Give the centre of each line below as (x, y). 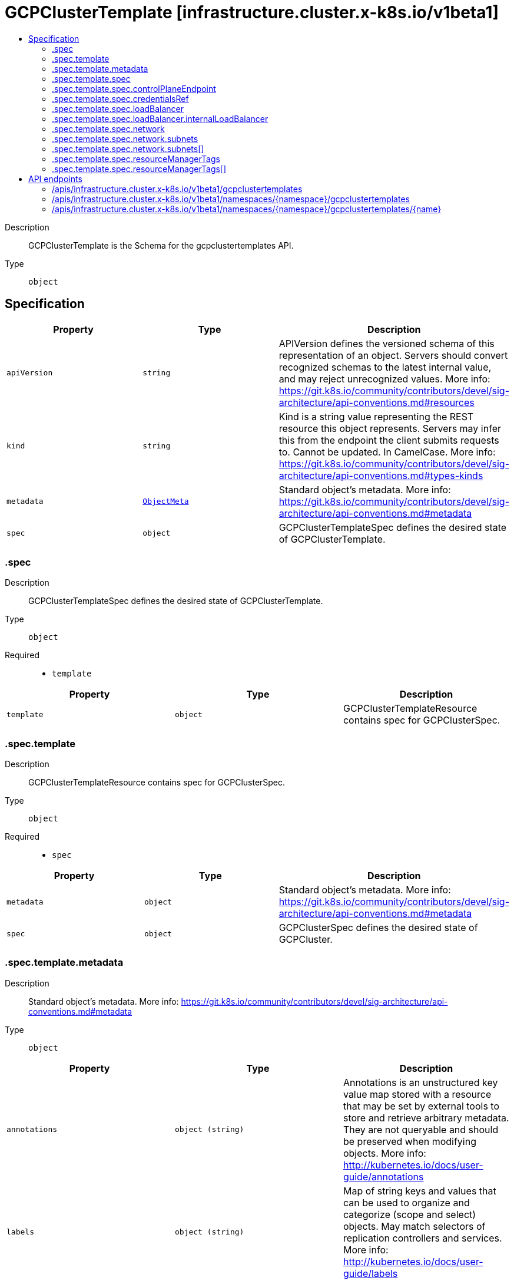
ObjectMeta (166, 501)
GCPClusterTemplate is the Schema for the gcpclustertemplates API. (161, 245)
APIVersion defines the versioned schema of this (387, 343)
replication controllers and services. (422, 1238)
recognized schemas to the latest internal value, (385, 367)
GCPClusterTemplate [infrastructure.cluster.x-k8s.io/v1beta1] (252, 12)
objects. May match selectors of (414, 1226)
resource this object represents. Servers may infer (390, 428)
